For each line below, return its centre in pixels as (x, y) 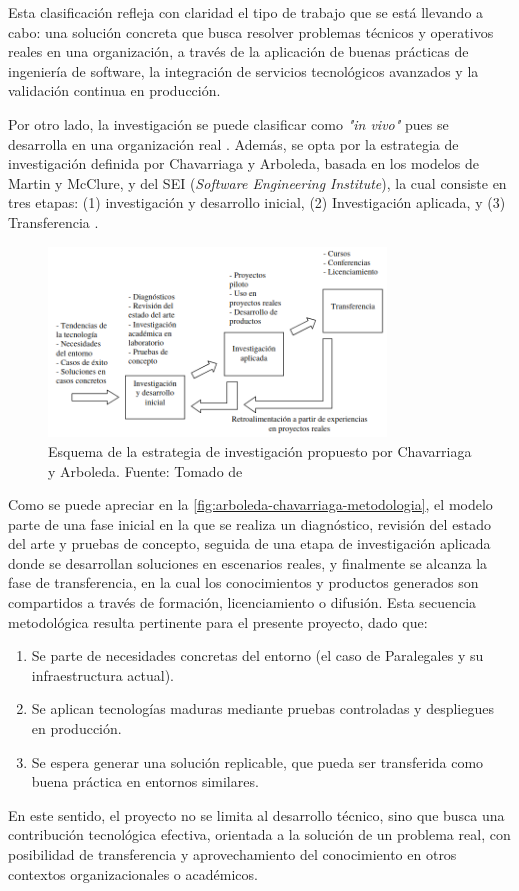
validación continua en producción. (114, 90)
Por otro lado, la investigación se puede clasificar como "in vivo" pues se (228, 123)
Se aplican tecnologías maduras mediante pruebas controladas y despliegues (262, 708)
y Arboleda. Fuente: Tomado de (145, 470)
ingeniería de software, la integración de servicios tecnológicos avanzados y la (243, 70)
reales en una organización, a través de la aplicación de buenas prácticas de (238, 51)
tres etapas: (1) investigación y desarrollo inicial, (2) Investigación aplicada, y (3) (257, 202)
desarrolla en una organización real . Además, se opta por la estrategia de (233, 143)
